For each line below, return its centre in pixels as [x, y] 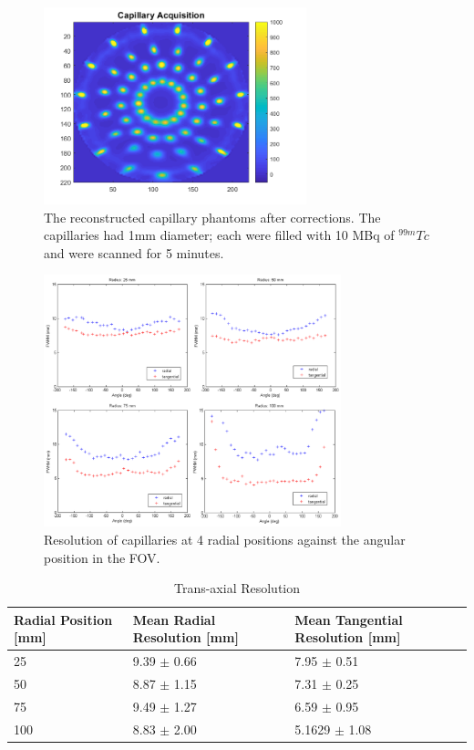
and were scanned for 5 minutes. [134, 252]
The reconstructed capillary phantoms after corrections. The [212, 217]
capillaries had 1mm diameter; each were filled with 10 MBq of [219, 235]
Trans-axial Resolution [237, 588]
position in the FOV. [102, 557]
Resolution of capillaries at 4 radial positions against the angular [225, 539]
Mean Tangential [349, 619]
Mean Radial [174, 619]
